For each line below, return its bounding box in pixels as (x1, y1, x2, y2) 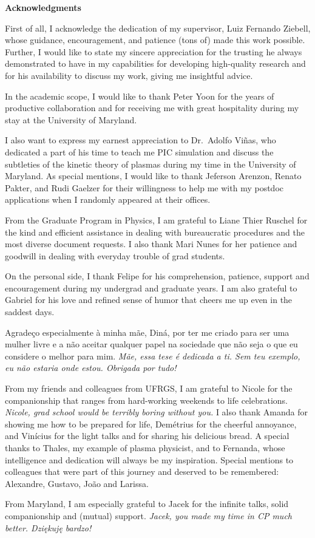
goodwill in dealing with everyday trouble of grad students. (5, 249, 225, 262)
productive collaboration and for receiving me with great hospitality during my (5, 101, 299, 114)
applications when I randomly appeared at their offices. (5, 193, 211, 206)
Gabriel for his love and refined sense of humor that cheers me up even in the (5, 293, 293, 306)
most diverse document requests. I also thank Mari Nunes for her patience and (5, 237, 297, 250)
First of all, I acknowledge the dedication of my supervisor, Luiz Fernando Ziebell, (5, 21, 311, 34)
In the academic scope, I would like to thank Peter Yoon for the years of (5, 89, 274, 102)
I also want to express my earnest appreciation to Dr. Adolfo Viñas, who (5, 134, 276, 146)
